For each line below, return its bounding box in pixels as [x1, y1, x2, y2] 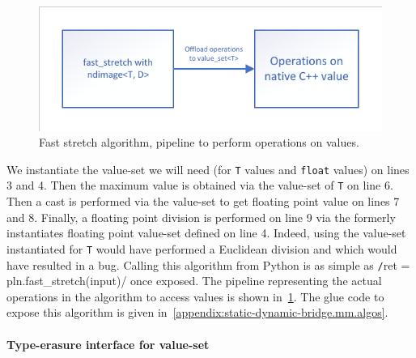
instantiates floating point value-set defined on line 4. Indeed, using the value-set [6, 224, 406, 241]
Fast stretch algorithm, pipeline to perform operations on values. [39, 134, 359, 151]
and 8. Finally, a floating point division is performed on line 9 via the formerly [6, 208, 396, 225]
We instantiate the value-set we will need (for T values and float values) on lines [6, 160, 410, 177]
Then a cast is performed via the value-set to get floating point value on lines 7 [6, 193, 400, 210]
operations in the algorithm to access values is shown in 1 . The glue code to [6, 288, 384, 305]
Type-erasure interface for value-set [6, 335, 210, 352]
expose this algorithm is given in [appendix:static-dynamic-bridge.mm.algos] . [6, 304, 388, 321]
